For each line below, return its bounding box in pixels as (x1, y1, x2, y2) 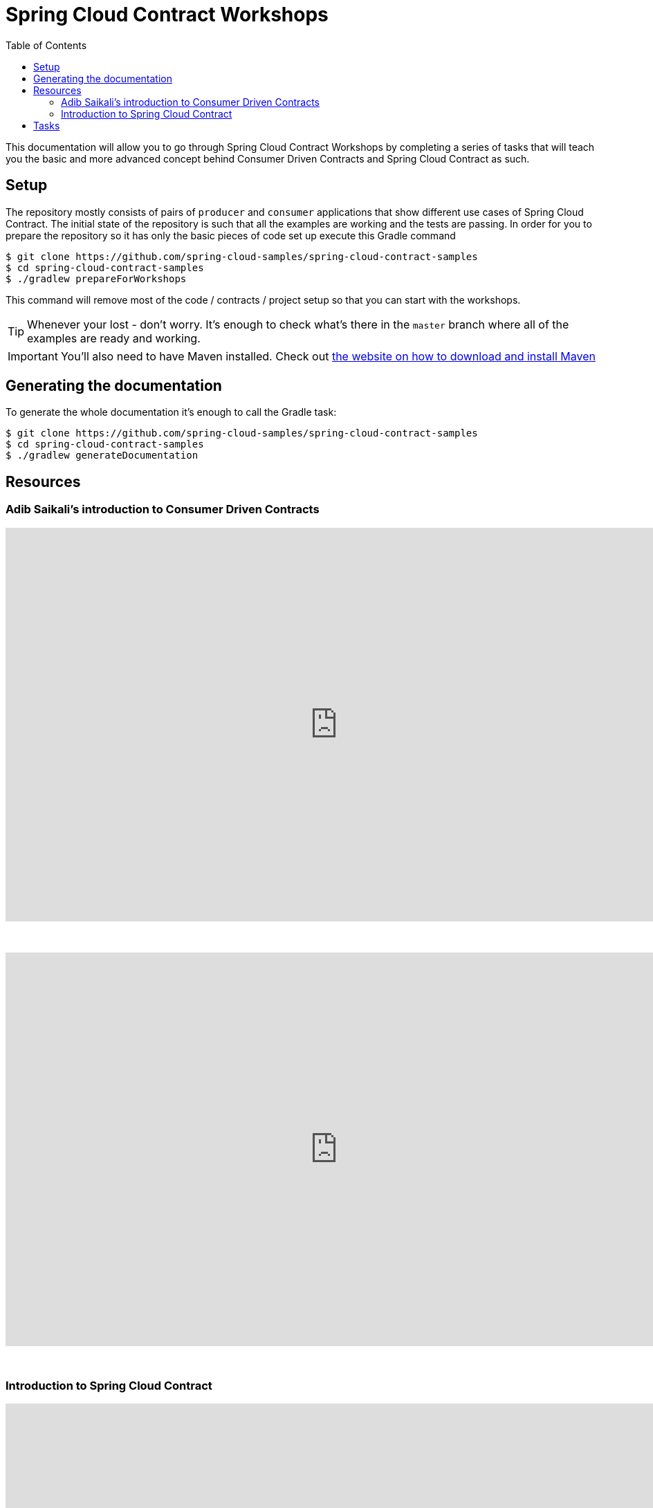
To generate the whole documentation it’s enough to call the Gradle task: (6, 406, 337, 419)
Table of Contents (6, 39, 87, 51)
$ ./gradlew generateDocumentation (6, 450, 199, 461)
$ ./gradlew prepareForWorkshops (6, 273, 187, 284)
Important (8, 349, 58, 363)
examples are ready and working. (27, 331, 201, 345)
